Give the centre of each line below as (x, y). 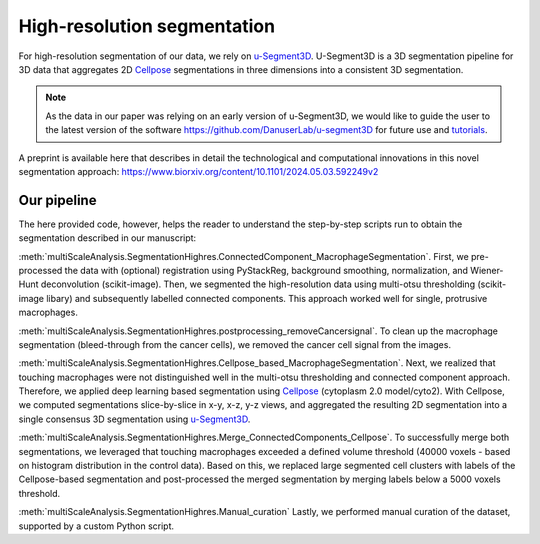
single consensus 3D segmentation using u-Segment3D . (134, 419)
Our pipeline (57, 200)
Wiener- (487, 270)
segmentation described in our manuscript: (107, 238)
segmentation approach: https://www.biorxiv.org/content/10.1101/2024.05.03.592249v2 (198, 171)
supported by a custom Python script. (96, 526)
